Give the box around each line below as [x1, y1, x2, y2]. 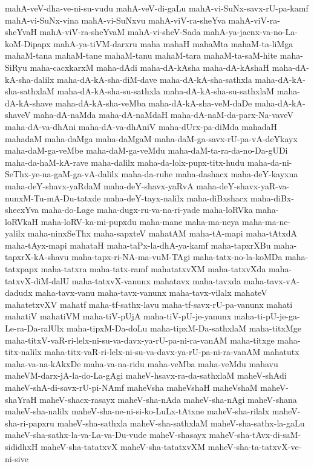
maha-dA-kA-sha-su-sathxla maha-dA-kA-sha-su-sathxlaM [57, 85, 275, 97]
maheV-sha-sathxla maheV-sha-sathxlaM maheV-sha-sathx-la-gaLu [57, 416, 305, 429]
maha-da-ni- [247, 155, 292, 168]
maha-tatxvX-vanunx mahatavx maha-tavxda [71, 274, 241, 287]
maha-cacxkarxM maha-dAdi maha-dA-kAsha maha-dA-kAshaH [30, 60, 270, 73]
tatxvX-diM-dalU [5, 274, 70, 287]
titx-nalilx [5, 345, 42, 358]
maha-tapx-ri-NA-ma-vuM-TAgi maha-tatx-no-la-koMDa [71, 250, 283, 263]
